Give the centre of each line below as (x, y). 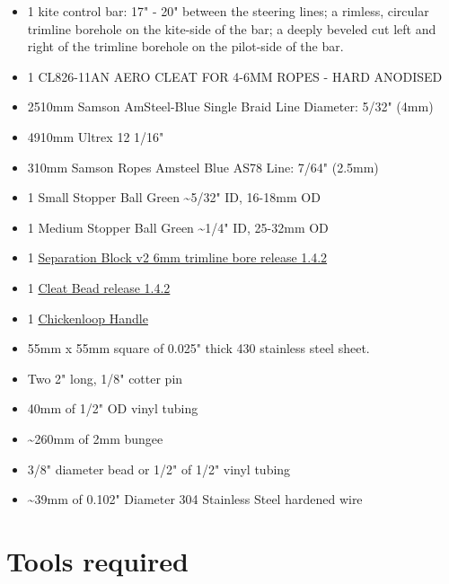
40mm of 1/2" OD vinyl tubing (113, 408)
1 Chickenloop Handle (88, 318)
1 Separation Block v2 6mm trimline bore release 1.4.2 (177, 257)
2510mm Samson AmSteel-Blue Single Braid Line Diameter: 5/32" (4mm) (230, 106)
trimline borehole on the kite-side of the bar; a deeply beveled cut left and (232, 28)
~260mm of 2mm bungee (95, 438)
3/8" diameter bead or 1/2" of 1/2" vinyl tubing (159, 469)
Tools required (97, 560)
